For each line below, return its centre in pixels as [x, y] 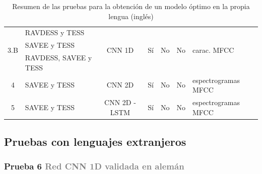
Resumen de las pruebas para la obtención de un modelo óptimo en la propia [131, 6]
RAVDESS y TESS [55, 32]
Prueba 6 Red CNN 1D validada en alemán [94, 166]
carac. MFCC [213, 50]
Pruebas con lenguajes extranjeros [95, 142]
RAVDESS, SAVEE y [58, 58]
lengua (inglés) [131, 16]
